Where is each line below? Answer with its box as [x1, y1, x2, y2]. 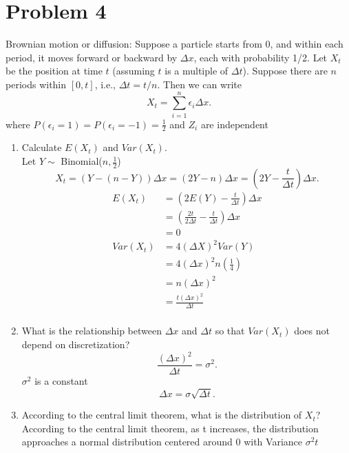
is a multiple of [165, 63, 229, 78]
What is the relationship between [21, 323, 162, 338]
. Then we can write [157, 77, 242, 91]
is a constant [34, 374, 88, 388]
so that [215, 323, 245, 338]
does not [294, 323, 330, 338]
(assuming [112, 63, 155, 78]
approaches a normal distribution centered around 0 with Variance [21, 434, 302, 449]
